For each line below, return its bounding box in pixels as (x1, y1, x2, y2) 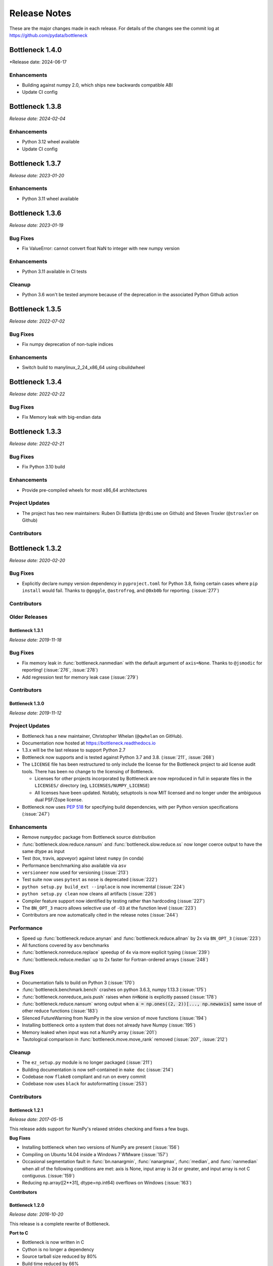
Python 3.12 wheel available (22, 139, 80, 145)
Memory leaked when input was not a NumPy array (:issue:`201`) (22, 1029, 157, 1035)
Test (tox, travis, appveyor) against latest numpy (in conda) (22, 855, 144, 861)
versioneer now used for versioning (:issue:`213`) (22, 869, 129, 876)
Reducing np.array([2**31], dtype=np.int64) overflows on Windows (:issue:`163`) (22, 1180, 192, 1186)
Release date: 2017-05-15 (9, 1117, 63, 1123)
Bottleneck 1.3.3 (9, 427, 62, 436)
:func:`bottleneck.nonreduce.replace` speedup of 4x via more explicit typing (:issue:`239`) (22, 949, 210, 956)
